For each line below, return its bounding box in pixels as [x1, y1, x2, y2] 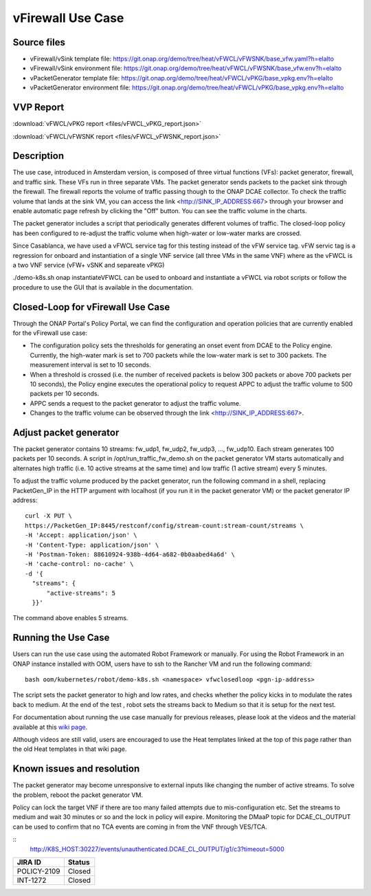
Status [67, 857, 90, 866]
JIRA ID [16, 857, 41, 866]
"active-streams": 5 [46, 589, 116, 597]
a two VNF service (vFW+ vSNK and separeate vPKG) [12, 261, 165, 269]
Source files [12, 36, 65, 48]
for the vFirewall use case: [12, 329, 88, 337]
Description [12, 150, 65, 162]
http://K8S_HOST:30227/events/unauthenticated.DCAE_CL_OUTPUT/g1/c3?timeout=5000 [30, 844, 284, 853]
